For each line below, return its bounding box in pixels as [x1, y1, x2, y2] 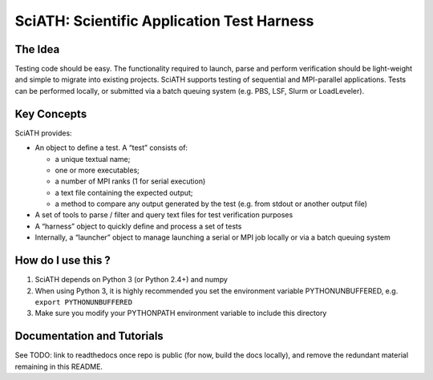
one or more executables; [55, 165, 140, 175]
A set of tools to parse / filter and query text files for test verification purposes [34, 210, 293, 220]
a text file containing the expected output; [55, 188, 193, 197]
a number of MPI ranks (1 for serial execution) [55, 176, 206, 186]
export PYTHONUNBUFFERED [34, 297, 132, 306]
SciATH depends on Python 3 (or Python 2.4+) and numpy [34, 275, 229, 285]
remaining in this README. [14, 362, 103, 371]
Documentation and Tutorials [14, 329, 164, 343]
